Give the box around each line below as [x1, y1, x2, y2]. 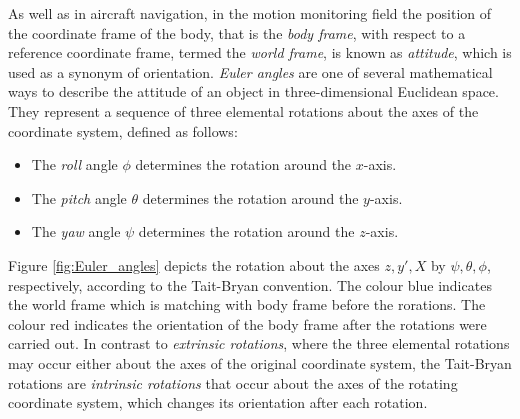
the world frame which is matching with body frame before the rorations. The [8, 294, 486, 315]
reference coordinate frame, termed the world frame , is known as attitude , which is [8, 42, 512, 63]
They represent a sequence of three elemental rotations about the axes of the [8, 100, 479, 121]
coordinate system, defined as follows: [8, 120, 238, 141]
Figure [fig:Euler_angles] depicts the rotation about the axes [8, 254, 380, 275]
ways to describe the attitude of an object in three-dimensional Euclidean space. [8, 81, 499, 102]
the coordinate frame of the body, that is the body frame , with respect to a [8, 22, 466, 43]
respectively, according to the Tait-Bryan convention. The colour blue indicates [8, 274, 492, 295]
